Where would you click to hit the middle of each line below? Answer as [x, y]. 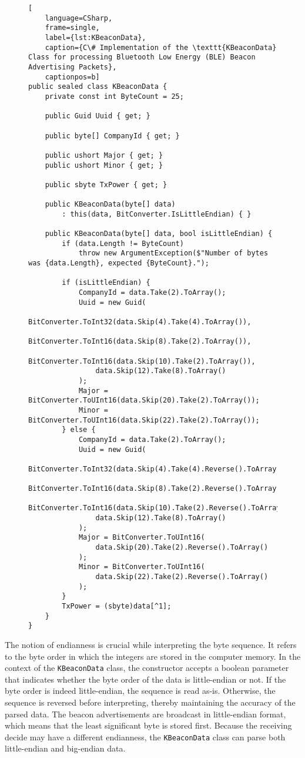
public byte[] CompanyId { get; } [112, 136]
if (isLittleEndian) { [106, 283]
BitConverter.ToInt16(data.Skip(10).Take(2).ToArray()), [142, 361]
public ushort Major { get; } [104, 155]
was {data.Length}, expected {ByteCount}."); [119, 263]
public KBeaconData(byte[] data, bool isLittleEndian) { [159, 234]
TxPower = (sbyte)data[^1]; [117, 606]
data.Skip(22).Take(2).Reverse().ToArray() [182, 577]
